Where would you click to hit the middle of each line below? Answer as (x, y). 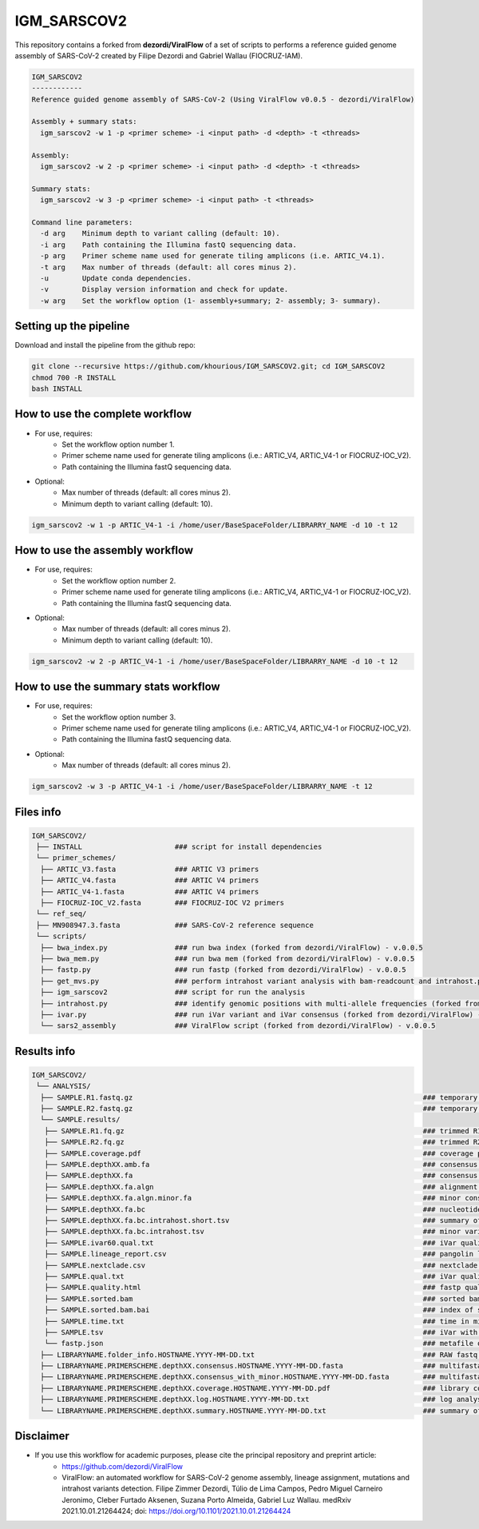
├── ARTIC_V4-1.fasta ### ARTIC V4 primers (150, 892)
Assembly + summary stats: (84, 121)
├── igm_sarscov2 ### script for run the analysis (173, 992)
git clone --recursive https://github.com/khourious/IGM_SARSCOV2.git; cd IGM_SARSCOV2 (208, 366)
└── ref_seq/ (61, 914)
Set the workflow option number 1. (118, 444)
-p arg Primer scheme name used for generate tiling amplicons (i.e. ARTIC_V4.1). (213, 256)
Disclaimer (42, 1436)
